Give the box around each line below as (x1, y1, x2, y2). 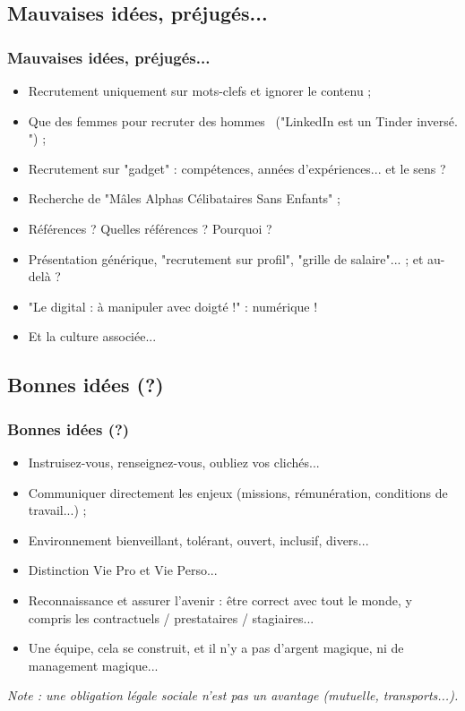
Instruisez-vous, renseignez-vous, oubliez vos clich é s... (28, 452, 320, 471)
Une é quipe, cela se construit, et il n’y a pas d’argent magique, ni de (28, 638, 404, 657)
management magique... (28, 655, 159, 674)
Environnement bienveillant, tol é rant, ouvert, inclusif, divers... (28, 530, 369, 549)
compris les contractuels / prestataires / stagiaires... (28, 608, 314, 627)
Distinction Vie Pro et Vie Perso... (28, 561, 218, 579)
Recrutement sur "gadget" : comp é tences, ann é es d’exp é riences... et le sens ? (28, 158, 446, 177)
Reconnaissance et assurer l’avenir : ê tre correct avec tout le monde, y (28, 590, 412, 609)
